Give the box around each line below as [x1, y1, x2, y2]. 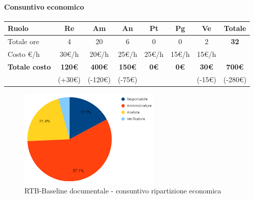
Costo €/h [8, 48, 40, 59]
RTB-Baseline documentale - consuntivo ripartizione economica [24, 185, 221, 196]
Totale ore [8, 36, 39, 47]
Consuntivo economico [4, 1, 84, 12]
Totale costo [8, 61, 51, 72]
